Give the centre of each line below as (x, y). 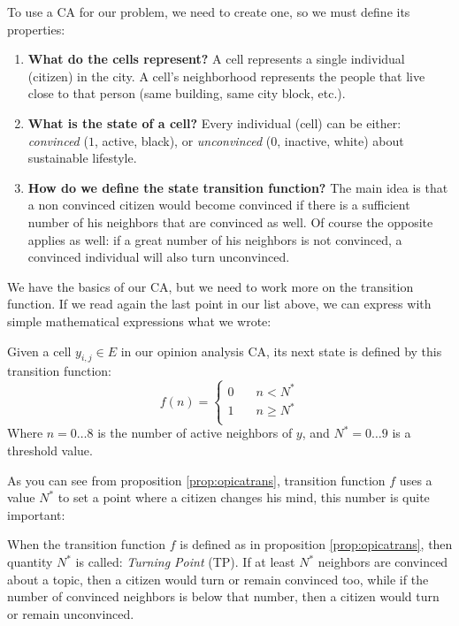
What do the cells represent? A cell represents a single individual (216, 59)
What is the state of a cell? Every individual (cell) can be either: (214, 122)
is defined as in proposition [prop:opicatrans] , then (316, 544)
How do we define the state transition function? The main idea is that (238, 187)
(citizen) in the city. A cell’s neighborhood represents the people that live (226, 76)
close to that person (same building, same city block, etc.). (187, 93)
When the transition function (87, 544)
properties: (36, 29)
